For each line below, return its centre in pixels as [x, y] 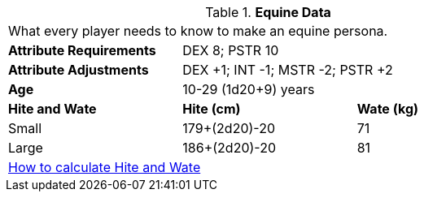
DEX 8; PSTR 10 [231, 50]
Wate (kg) [388, 109]
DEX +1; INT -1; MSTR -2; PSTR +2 [288, 70]
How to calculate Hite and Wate [105, 167]
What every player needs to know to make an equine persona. [198, 31]
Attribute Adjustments [79, 70]
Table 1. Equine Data [268, 12]
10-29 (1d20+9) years [249, 89]
